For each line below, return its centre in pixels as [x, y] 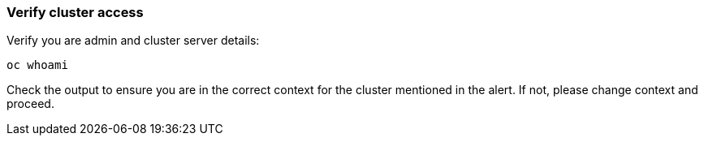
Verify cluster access [75, 12]
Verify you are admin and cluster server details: [133, 41]
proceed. [30, 104]
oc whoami [37, 65]
